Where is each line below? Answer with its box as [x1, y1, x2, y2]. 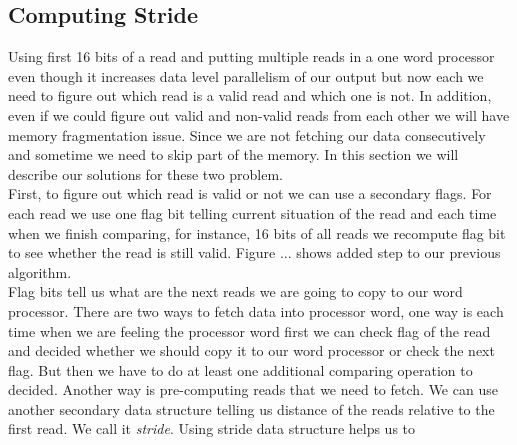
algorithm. [8, 261, 72, 282]
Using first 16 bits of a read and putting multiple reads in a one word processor [8, 46, 495, 67]
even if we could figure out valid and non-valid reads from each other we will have [8, 104, 510, 125]
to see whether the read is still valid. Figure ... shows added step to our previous [8, 242, 501, 263]
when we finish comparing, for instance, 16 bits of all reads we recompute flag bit [8, 222, 506, 243]
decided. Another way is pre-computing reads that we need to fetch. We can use [8, 379, 498, 400]
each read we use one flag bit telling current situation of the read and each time [8, 202, 497, 223]
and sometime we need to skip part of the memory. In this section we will [8, 144, 459, 165]
